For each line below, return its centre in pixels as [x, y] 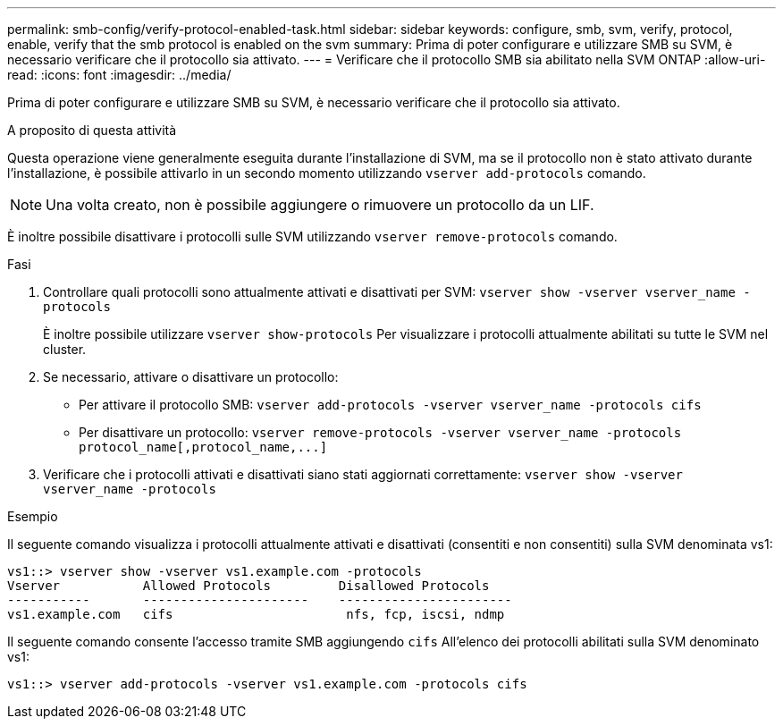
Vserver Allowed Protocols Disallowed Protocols [248, 586]
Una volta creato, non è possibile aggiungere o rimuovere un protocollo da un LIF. [320, 205]
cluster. [65, 349]
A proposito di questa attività [92, 130]
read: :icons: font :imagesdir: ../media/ [119, 75]
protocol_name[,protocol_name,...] [203, 447]
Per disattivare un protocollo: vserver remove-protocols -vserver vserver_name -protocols [380, 432]
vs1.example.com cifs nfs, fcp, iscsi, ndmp [256, 614]
